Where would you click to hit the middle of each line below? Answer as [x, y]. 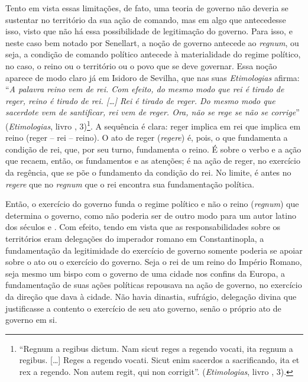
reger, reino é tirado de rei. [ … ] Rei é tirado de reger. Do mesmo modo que [140, 100]
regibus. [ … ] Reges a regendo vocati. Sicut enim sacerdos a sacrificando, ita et [159, 360]
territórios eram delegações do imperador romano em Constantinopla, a [135, 238]
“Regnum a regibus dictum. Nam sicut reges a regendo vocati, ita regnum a [156, 348]
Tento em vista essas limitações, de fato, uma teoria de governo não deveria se [147, 8]
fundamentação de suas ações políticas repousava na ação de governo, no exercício [154, 285]
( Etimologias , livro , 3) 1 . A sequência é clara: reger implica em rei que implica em [153, 125]
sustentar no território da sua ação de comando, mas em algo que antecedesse [146, 19]
